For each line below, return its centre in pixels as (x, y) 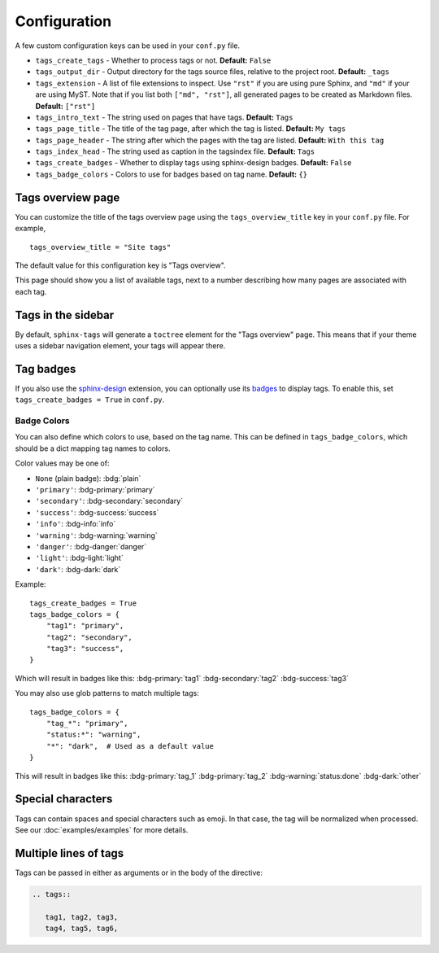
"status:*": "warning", (93, 735)
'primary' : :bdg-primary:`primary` (95, 490)
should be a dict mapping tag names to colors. (93, 448)
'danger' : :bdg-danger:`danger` (91, 546)
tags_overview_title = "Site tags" (100, 247)
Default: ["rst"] (65, 106)
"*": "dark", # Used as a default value (130, 746)
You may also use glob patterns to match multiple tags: (107, 693)
